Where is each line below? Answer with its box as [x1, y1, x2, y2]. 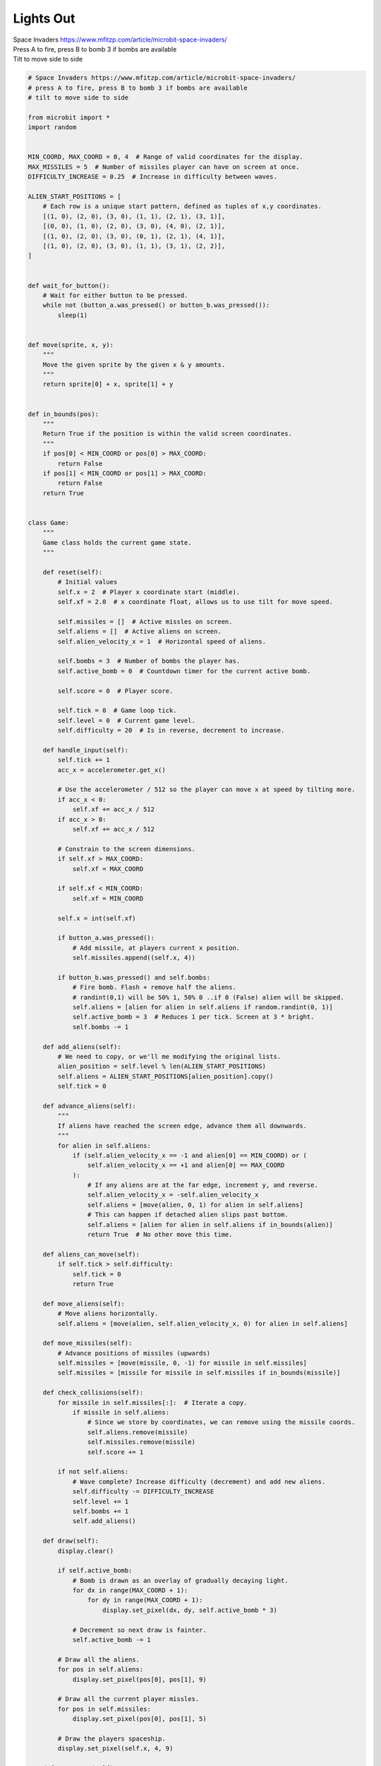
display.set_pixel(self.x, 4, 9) [57, 1745, 174, 1753]
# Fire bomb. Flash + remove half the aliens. [72, 983, 236, 992]
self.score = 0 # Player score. [57, 687, 174, 695]
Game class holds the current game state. [42, 538, 192, 547]
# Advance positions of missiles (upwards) [57, 1349, 211, 1357]
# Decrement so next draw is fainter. [72, 1625, 207, 1634]
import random [28, 124, 77, 131]
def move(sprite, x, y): [28, 340, 114, 349]
